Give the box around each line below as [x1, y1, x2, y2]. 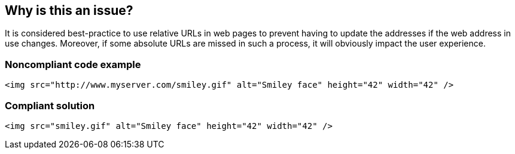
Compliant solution [5, 99, 95, 112]
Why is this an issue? [5, 3, 133, 18]
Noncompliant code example [5, 58, 141, 70]
